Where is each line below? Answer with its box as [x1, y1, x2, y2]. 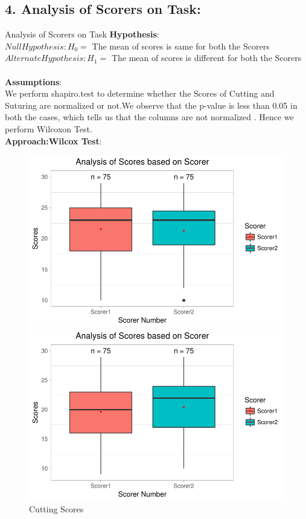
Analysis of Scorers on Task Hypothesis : [5, 28, 159, 40]
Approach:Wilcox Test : [5, 134, 102, 147]
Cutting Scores [29, 503, 84, 515]
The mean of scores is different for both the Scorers [111, 51, 302, 64]
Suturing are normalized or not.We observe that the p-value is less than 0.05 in [5, 98, 298, 111]
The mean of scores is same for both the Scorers [92, 39, 270, 52]
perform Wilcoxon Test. [5, 122, 92, 135]
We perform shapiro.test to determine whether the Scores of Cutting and [5, 87, 275, 100]
